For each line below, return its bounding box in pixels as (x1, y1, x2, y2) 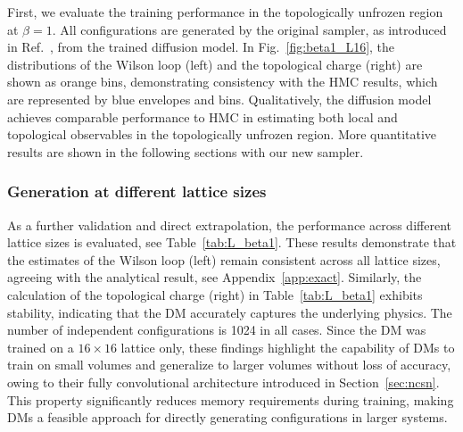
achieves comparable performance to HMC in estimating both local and (7, 107, 398, 126)
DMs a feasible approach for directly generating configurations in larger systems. (7, 408, 448, 427)
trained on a (7, 337, 74, 356)
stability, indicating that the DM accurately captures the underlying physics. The (7, 303, 452, 321)
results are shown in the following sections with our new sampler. (7, 142, 364, 161)
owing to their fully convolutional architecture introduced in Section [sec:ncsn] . (7, 372, 440, 391)
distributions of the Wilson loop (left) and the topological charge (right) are (7, 54, 423, 73)
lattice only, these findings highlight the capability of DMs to (120, 337, 455, 356)
